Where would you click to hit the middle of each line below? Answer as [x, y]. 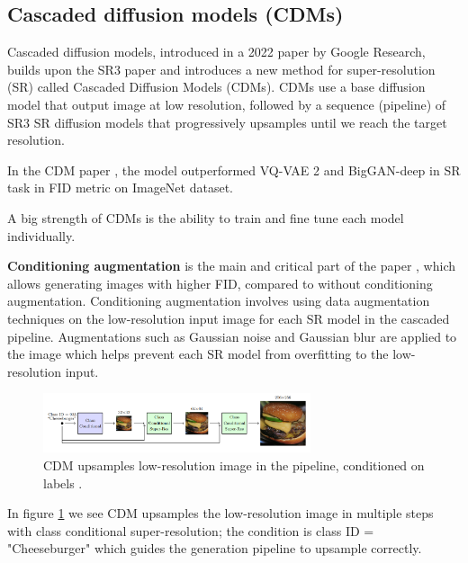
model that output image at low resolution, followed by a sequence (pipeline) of [227, 104]
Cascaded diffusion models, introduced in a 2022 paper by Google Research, [216, 52]
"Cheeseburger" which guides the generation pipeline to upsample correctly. [215, 548]
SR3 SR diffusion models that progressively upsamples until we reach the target [227, 122]
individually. [41, 235]
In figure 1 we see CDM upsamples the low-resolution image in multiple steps [220, 513]
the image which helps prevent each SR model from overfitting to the [198, 354]
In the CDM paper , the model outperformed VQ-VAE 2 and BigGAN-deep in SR [234, 170]
